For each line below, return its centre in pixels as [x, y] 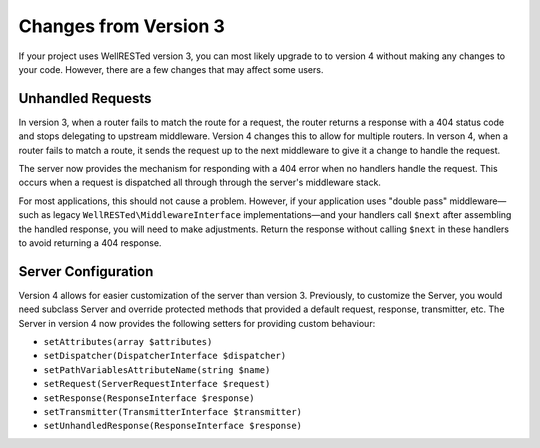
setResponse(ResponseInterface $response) [149, 398]
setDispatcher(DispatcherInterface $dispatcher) [165, 356]
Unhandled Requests [85, 98]
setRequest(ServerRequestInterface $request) [157, 384]
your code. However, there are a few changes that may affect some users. [171, 69]
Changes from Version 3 [121, 26]
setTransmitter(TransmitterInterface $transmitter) [173, 411]
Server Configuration [86, 271]
